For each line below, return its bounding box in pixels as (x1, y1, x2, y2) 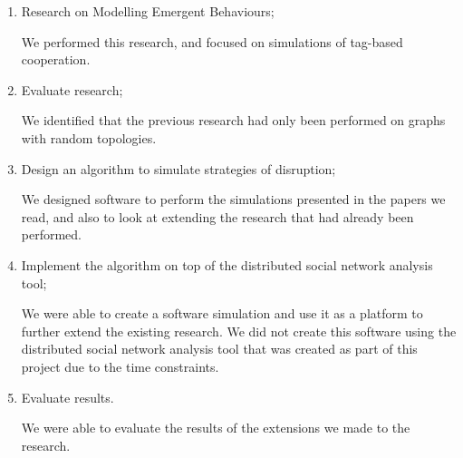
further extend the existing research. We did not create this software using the (21, 321, 457, 340)
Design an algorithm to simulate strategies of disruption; (21, 159, 336, 178)
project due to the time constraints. (21, 356, 219, 375)
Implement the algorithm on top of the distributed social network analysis (21, 255, 433, 274)
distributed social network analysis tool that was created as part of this (21, 339, 418, 358)
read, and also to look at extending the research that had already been (21, 207, 414, 226)
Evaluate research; (21, 80, 123, 99)
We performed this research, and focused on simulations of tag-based (21, 32, 403, 51)
